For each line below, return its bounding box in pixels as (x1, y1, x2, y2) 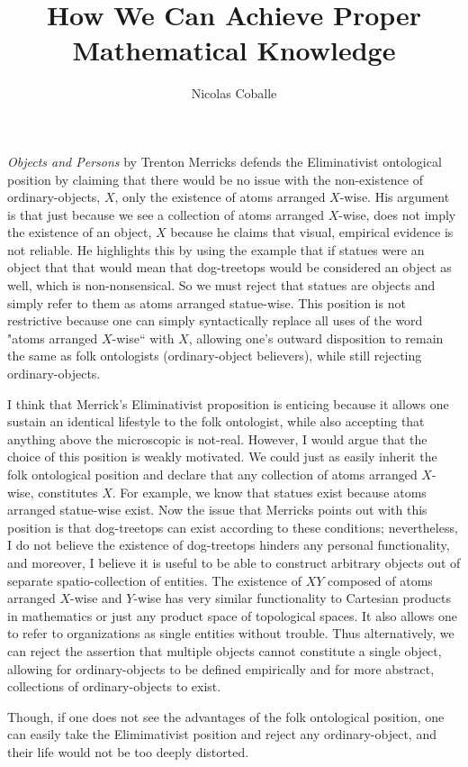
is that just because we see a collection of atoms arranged (7, 205, 324, 224)
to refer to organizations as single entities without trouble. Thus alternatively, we (7, 624, 454, 643)
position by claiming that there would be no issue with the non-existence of (7, 169, 423, 188)
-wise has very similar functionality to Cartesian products (133, 589, 451, 607)
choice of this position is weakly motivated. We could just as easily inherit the (7, 447, 437, 466)
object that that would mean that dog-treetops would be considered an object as (7, 258, 452, 277)
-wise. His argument (339, 187, 450, 206)
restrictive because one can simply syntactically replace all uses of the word (7, 311, 423, 330)
